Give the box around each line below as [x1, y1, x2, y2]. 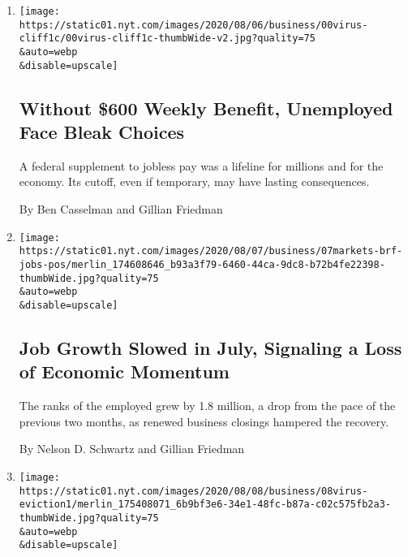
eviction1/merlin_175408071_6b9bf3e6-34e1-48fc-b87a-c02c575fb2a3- [19, 499, 391, 511]
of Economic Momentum [19, 359, 230, 384]
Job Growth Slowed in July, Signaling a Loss [19, 335, 402, 360]
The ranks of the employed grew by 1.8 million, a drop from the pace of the [19, 397, 396, 414]
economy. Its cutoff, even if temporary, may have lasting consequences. [19, 173, 370, 190]
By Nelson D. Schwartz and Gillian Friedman [19, 440, 245, 457]
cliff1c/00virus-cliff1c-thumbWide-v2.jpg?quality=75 [19, 32, 316, 45]
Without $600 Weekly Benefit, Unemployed [19, 95, 393, 120]
